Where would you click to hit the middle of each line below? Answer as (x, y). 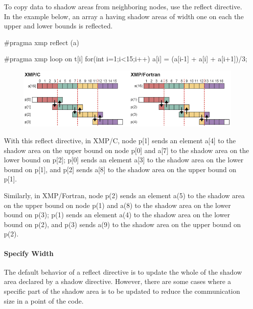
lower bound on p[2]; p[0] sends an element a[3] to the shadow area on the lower (124, 160)
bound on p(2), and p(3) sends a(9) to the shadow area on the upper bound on (123, 224)
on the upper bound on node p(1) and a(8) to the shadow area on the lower (117, 205)
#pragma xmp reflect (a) (42, 42)
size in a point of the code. (44, 300)
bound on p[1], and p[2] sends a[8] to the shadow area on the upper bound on (120, 169)
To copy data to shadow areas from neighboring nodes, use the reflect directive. (123, 6)
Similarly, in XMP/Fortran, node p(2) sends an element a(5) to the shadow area (124, 195)
